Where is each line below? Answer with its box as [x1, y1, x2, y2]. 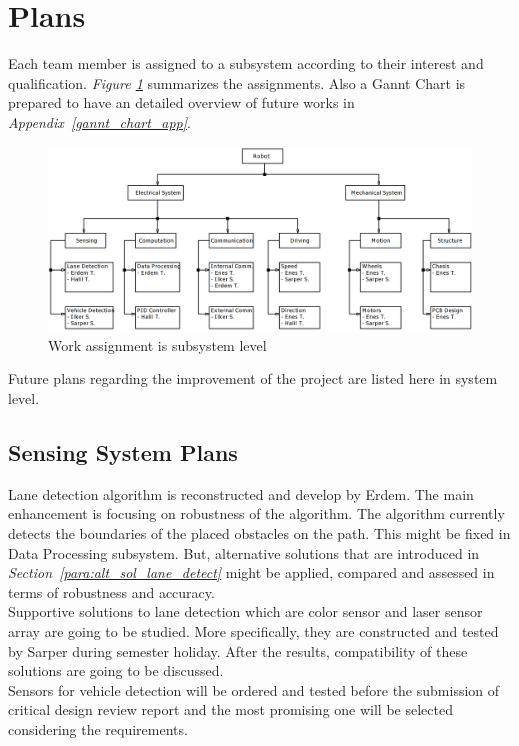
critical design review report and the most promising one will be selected [8, 699, 453, 720]
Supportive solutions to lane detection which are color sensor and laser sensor [8, 601, 483, 622]
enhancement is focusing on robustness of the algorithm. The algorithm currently [8, 503, 505, 524]
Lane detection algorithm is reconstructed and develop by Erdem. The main [8, 483, 474, 504]
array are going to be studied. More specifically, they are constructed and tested [8, 620, 499, 641]
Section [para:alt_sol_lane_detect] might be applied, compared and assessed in [8, 562, 495, 583]
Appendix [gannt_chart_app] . [8, 111, 191, 132]
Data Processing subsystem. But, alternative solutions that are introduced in [8, 542, 480, 563]
